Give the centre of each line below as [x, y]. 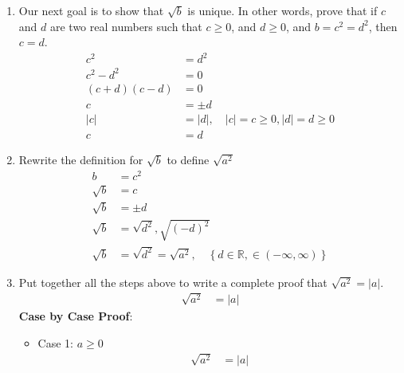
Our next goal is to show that [91, 10]
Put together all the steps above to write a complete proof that [173, 282]
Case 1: [55, 342]
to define [188, 159]
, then [383, 26]
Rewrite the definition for [81, 159]
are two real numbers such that [126, 26]
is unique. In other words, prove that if [282, 10]
